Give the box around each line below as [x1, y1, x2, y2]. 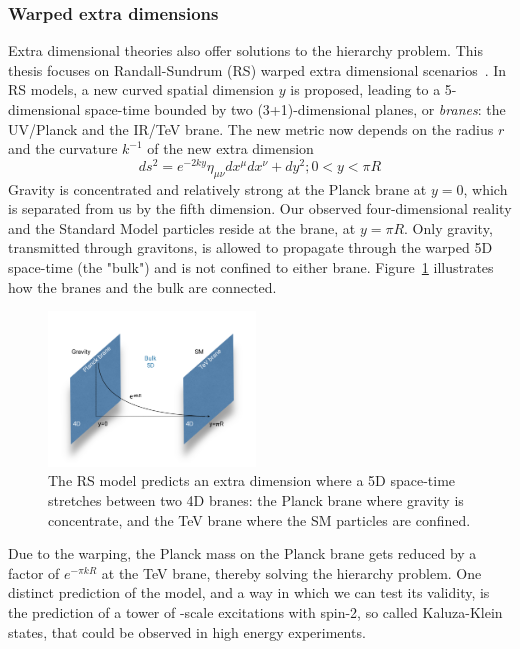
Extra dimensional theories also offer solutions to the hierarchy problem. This [8, 40, 483, 61]
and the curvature [8, 138, 118, 159]
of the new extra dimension [147, 138, 314, 159]
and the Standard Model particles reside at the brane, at [8, 217, 356, 238]
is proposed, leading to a [290, 79, 441, 100]
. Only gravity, [404, 217, 493, 238]
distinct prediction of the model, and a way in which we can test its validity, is [8, 582, 490, 603]
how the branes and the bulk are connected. [8, 276, 277, 297]
